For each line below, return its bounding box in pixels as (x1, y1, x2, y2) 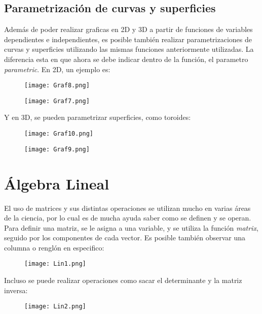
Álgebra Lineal (4, 173, 109, 194)
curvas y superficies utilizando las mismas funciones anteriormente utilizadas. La (4, 44, 254, 54)
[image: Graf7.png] (24, 97, 90, 105)
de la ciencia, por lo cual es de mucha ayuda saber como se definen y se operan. (4, 212, 251, 223)
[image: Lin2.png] (24, 303, 86, 310)
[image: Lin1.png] (24, 260, 86, 268)
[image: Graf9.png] (24, 145, 90, 153)
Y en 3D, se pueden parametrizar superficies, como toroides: (4, 112, 191, 122)
